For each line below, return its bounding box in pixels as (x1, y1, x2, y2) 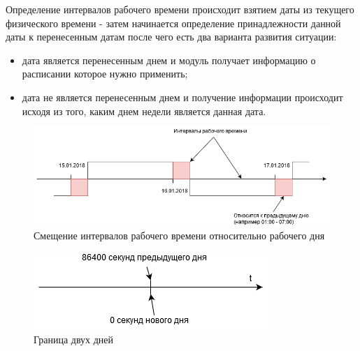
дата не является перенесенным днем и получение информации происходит (22, 89, 343, 104)
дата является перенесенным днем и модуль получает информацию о (22, 52, 316, 67)
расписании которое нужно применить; (22, 66, 188, 81)
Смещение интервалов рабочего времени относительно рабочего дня (34, 227, 325, 242)
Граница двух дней (34, 332, 114, 347)
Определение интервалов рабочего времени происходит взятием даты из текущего (6, 2, 354, 16)
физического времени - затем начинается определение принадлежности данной (6, 15, 341, 30)
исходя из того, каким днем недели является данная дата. (22, 103, 266, 118)
